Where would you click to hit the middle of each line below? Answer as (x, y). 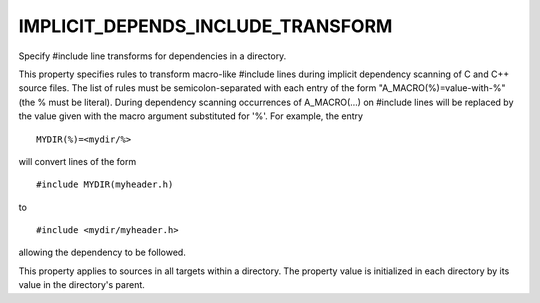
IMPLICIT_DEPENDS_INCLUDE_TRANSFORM (205, 26)
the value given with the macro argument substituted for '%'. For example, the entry (191, 116)
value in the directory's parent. (81, 285)
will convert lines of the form (77, 161)
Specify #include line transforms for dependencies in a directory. (152, 56)
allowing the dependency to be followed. (102, 252)
